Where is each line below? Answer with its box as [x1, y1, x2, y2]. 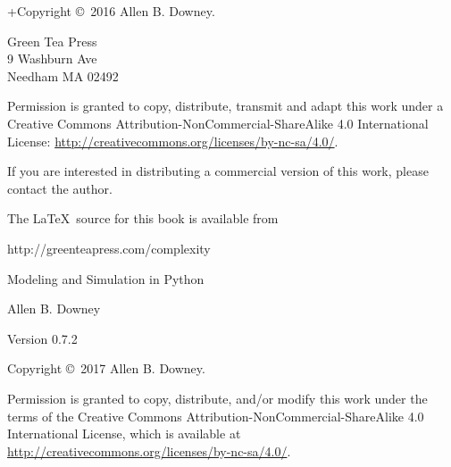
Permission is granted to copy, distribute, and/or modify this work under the [7, 388, 428, 407]
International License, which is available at [7, 424, 241, 443]
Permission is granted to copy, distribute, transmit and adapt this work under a [7, 96, 444, 115]
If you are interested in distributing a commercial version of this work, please [7, 162, 429, 180]
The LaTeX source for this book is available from [7, 209, 279, 228]
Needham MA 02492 [7, 66, 119, 85]
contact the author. [7, 179, 113, 197]
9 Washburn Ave [7, 49, 97, 68]
